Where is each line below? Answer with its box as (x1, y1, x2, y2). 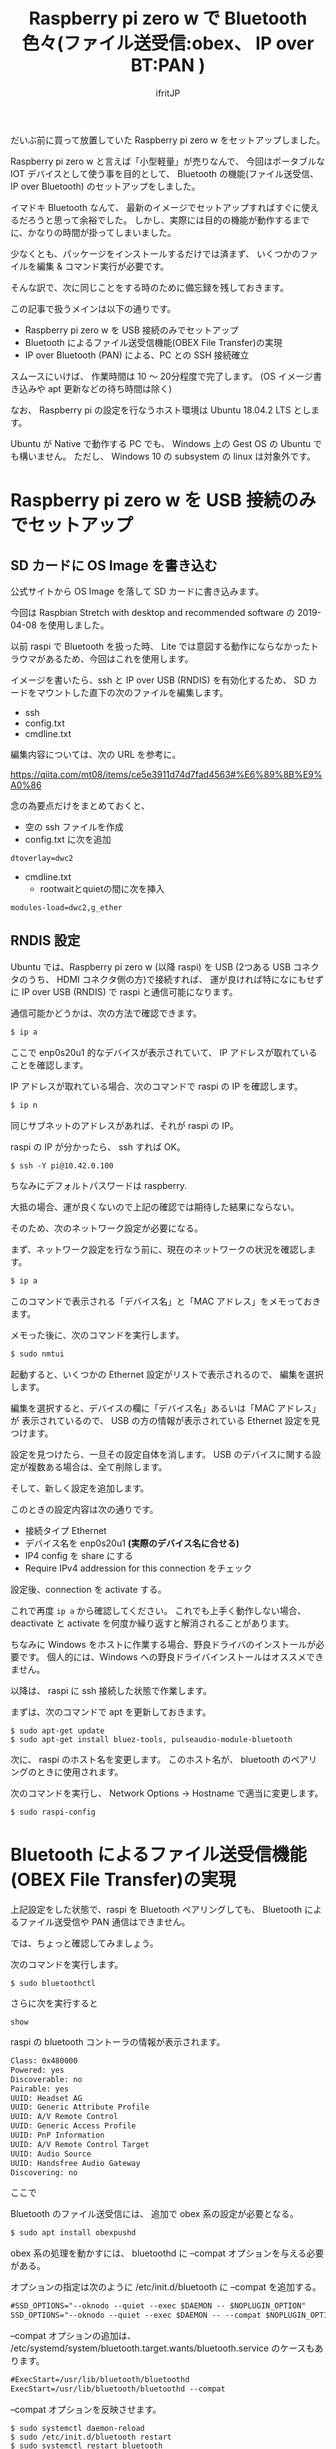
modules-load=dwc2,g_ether (10, 902, 123, 913)
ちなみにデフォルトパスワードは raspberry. (10, 1180, 188, 1192)
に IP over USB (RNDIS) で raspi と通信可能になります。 (10, 985, 238, 998)
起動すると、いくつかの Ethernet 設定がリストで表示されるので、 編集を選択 (10, 1369, 324, 1381)
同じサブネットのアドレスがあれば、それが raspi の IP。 (10, 1119, 239, 1131)
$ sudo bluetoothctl (10, 1979, 97, 1989)
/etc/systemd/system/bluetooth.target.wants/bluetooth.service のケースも (10, 2342, 315, 2354)
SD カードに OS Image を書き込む (10, 557, 218, 574)
